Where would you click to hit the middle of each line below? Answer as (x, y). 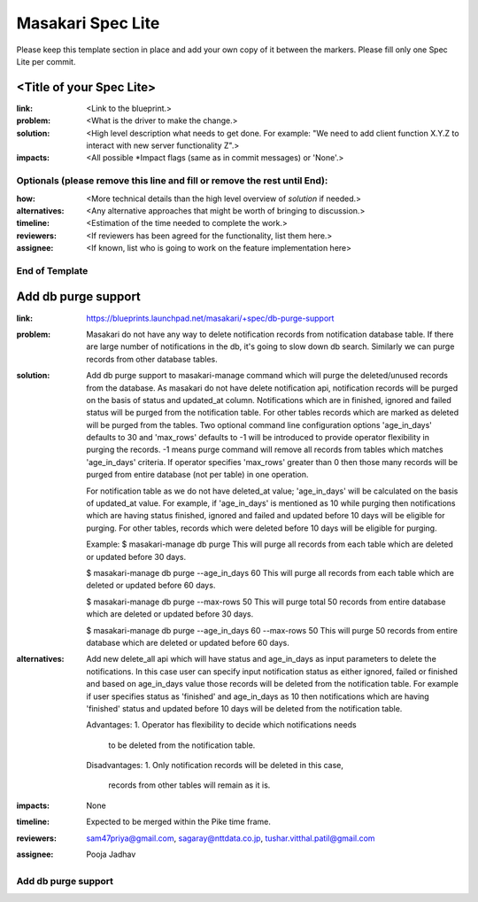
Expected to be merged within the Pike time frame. (179, 822)
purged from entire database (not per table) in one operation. (197, 475)
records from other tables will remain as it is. (189, 785)
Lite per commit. (46, 61)
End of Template (52, 270)
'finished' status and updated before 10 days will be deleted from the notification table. (244, 708)
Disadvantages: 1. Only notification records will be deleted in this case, (215, 766)
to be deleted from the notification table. (182, 745)
